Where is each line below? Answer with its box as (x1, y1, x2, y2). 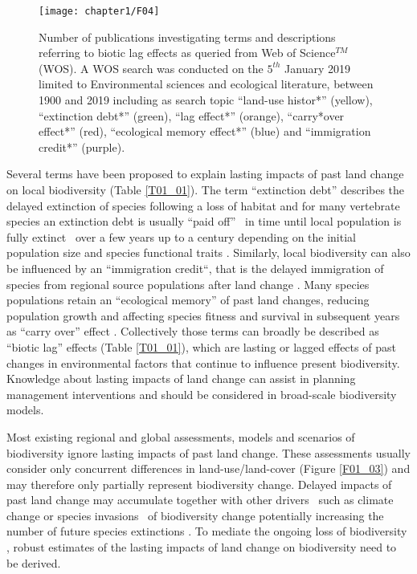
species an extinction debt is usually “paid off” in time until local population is (6, 213, 402, 230)
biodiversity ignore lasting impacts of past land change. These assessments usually (6, 444, 411, 461)
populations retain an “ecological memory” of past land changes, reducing (6, 291, 370, 308)
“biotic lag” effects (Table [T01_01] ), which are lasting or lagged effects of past (6, 338, 396, 355)
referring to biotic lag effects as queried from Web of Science (39, 44, 336, 61)
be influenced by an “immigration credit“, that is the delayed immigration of (6, 259, 384, 276)
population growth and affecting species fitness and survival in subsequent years (6, 307, 400, 324)
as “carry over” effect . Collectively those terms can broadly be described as (6, 323, 379, 340)
